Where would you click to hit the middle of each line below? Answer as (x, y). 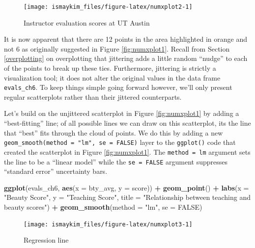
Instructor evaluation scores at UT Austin (87, 22)
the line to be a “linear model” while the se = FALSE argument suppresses (116, 161)
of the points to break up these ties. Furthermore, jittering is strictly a (110, 68)
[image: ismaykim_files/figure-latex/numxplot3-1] (108, 224)
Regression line (46, 240)
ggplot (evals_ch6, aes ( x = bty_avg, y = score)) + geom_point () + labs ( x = (127, 187)
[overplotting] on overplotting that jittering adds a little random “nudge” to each (126, 58)
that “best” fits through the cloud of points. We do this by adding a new (113, 132)
